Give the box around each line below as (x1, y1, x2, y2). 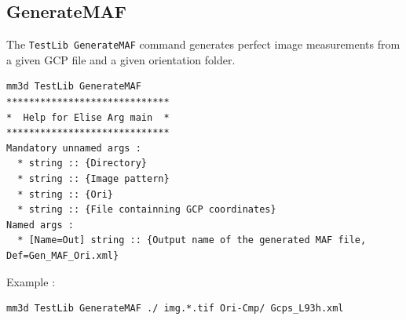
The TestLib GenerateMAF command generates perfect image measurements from (6, 36, 401, 53)
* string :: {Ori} (17, 188, 114, 200)
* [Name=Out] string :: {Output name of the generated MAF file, (17, 235, 367, 246)
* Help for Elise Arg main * (6, 111, 170, 123)
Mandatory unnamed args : (6, 142, 141, 154)
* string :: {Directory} (17, 158, 147, 169)
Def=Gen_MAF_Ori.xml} (6, 249, 119, 261)
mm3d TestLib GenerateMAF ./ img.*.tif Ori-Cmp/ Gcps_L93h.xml (6, 303, 344, 315)
